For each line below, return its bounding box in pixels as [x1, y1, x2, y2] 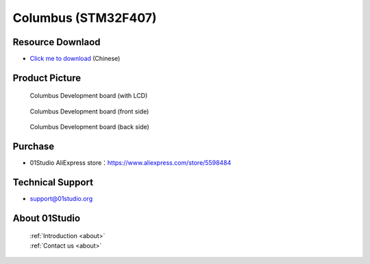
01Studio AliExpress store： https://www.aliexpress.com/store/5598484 [29, 159, 232, 167]
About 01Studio [12, 212, 81, 224]
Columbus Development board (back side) [29, 123, 150, 131]
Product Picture [12, 72, 82, 83]
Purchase [12, 141, 55, 153]
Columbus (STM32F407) [12, 10, 157, 25]
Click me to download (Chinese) [29, 55, 121, 63]
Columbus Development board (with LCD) [29, 92, 148, 100]
